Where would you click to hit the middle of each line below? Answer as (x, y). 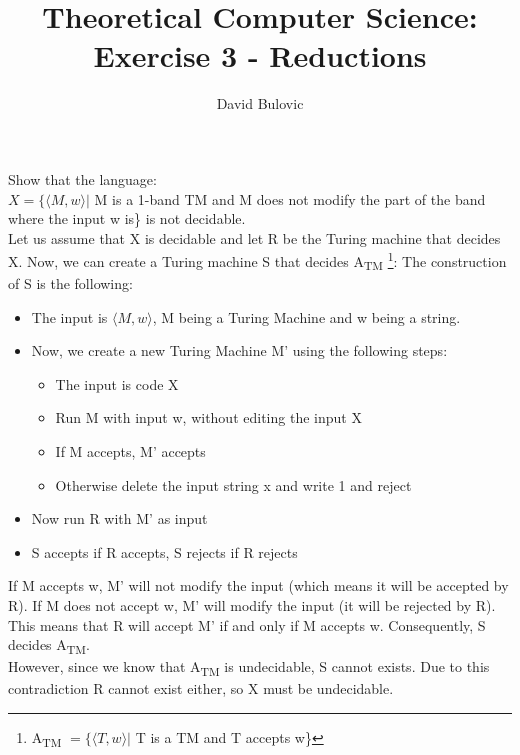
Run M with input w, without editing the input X (208, 417)
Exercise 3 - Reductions (260, 55)
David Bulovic (260, 103)
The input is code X (117, 383)
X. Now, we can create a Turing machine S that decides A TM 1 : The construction (257, 261)
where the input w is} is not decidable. (127, 218)
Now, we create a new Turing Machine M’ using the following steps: (239, 350)
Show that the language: (82, 178)
